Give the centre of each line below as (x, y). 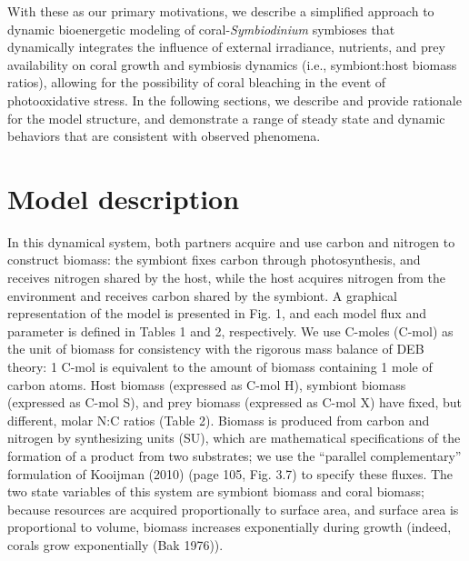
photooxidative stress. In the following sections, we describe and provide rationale (234, 100)
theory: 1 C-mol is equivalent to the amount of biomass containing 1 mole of (220, 367)
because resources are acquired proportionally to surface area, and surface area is (233, 509)
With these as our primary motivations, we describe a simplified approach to (221, 11)
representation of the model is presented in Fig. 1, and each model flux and (217, 313)
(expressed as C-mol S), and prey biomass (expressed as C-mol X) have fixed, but (235, 402)
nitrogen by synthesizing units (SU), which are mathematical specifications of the (234, 438)
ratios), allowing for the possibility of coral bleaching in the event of (197, 82)
